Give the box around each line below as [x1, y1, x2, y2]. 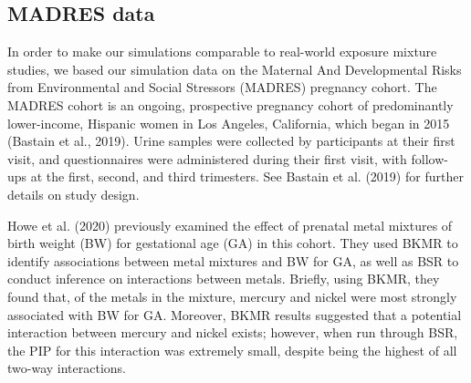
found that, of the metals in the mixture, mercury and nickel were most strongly [7, 286, 457, 305]
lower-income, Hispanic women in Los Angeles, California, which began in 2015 [7, 113, 450, 132]
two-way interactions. [7, 358, 126, 378]
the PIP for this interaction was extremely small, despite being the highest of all [7, 340, 457, 359]
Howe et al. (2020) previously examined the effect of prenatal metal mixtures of [7, 215, 453, 234]
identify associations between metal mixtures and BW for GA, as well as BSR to [7, 251, 459, 270]
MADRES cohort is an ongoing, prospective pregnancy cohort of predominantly [7, 95, 454, 114]
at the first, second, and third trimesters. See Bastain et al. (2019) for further [30, 167, 464, 186]
